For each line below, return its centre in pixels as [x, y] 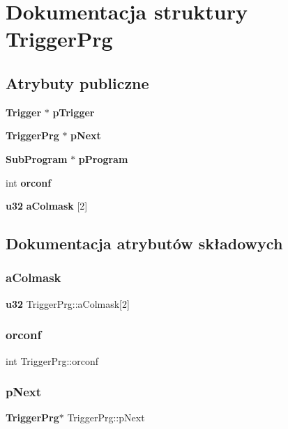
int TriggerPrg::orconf [52, 360]
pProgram [103, 158]
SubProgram [37, 158]
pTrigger [74, 112]
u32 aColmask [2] [47, 206]
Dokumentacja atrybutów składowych [144, 243]
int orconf [29, 182]
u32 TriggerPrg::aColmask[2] [68, 303]
